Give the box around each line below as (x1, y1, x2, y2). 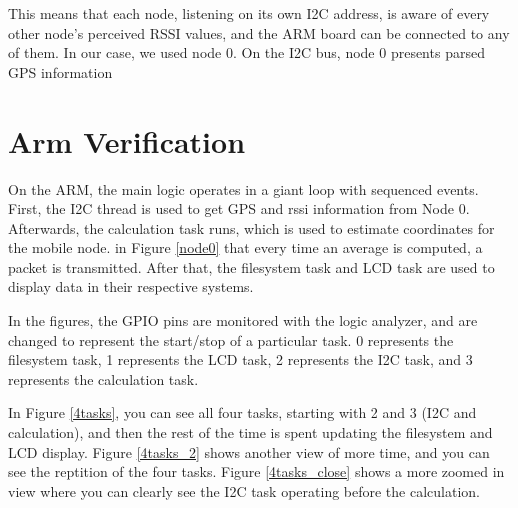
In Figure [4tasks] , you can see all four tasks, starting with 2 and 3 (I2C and (8, 402, 477, 423)
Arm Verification (8, 120, 246, 161)
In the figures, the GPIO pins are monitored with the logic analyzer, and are (8, 310, 478, 331)
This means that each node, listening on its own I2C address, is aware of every (8, 3, 490, 23)
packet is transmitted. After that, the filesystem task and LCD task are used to (8, 256, 495, 277)
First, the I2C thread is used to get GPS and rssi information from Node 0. (8, 198, 470, 219)
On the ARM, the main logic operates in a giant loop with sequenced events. (8, 178, 479, 199)
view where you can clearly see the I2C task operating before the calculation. (8, 480, 480, 501)
